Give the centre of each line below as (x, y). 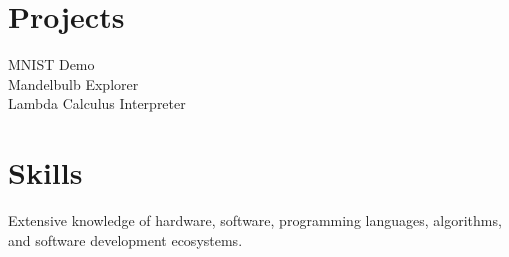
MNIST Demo (51, 64)
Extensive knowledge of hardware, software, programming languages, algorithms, (255, 220)
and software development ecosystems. (125, 239)
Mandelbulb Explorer (73, 83)
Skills (45, 172)
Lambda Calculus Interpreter (97, 103)
